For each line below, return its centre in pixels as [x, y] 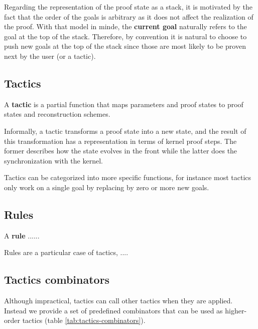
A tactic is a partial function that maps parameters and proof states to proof [124, 104]
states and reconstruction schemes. [57, 114]
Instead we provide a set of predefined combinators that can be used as [113, 310]
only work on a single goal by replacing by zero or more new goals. [107, 187]
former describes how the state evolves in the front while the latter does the [121, 151]
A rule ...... [22, 235]
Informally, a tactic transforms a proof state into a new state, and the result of [125, 131]
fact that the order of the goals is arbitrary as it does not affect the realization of [129, 16]
